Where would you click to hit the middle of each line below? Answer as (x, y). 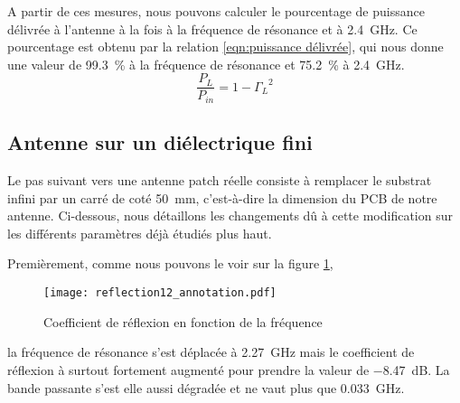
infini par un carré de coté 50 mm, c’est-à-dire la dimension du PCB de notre (222, 197)
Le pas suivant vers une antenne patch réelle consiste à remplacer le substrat (220, 180)
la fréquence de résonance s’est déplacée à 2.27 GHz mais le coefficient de (211, 352)
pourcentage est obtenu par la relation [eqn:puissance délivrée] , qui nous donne (225, 47)
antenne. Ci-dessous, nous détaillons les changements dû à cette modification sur (230, 216)
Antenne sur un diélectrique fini (160, 142)
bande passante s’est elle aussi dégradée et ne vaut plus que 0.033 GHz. (206, 387)
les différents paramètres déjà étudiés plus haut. (140, 233)
